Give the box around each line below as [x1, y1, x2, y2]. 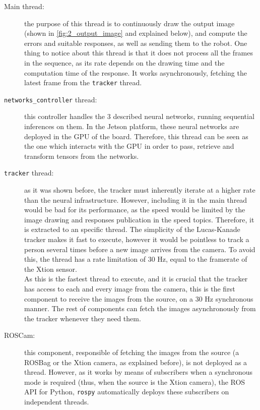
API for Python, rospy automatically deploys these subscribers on [24, 386, 229, 397]
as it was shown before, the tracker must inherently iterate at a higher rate [24, 185, 255, 195]
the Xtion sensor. [24, 263, 77, 274]
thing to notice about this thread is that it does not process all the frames [24, 47, 253, 58]
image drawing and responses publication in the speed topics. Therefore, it [24, 214, 254, 224]
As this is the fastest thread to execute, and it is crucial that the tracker [24, 273, 248, 284]
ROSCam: [4, 330, 35, 340]
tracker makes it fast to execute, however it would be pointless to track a [24, 234, 249, 245]
